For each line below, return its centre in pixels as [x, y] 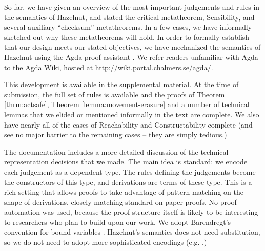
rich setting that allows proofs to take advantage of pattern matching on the [124, 192]
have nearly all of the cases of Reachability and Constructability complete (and [128, 124]
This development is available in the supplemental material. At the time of [121, 84]
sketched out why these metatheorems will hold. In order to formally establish [127, 37]
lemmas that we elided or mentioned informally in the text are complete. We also [132, 114]
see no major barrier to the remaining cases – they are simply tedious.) [116, 134]
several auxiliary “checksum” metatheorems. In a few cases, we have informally [128, 27]
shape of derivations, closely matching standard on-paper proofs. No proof [120, 202]
